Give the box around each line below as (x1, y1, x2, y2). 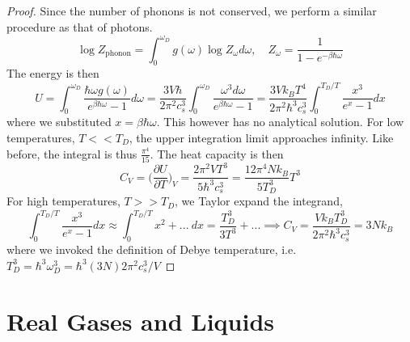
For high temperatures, (6, 192, 120, 209)
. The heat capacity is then (150, 145, 284, 162)
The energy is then (6, 65, 99, 82)
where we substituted (6, 113, 112, 130)
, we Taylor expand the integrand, (175, 192, 343, 209)
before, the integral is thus (6, 145, 137, 162)
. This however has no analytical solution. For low (156, 113, 404, 130)
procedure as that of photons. (6, 18, 153, 35)
